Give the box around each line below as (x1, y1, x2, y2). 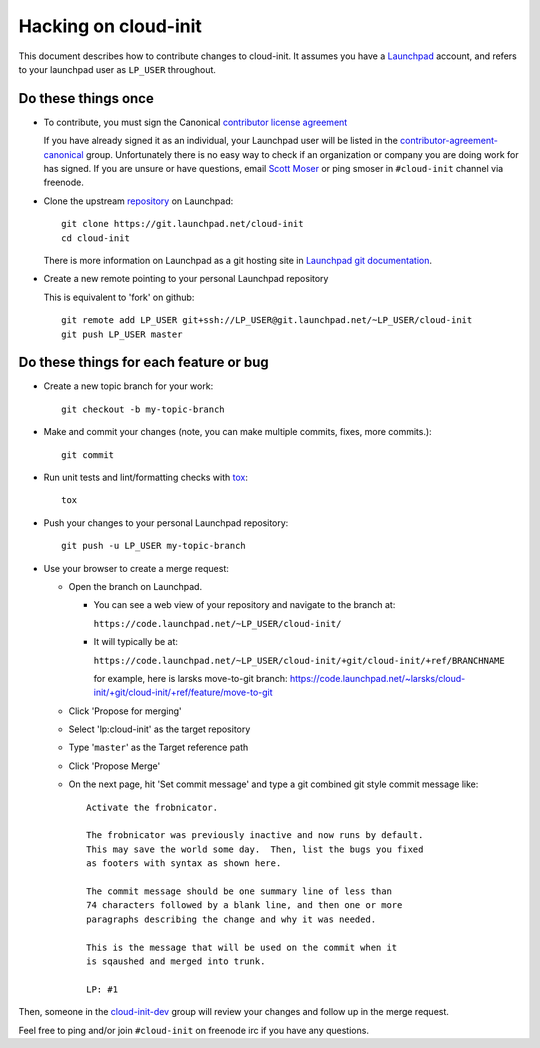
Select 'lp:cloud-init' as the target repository (68, 723, 251, 735)
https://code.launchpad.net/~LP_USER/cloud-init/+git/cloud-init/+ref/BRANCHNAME (93, 655, 505, 666)
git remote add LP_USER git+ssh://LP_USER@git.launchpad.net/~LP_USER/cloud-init (61, 315, 473, 326)
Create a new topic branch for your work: (43, 380, 214, 392)
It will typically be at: (93, 636, 179, 648)
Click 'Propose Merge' (68, 760, 161, 772)
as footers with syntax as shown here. (86, 858, 282, 869)
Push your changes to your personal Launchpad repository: (43, 516, 289, 529)
